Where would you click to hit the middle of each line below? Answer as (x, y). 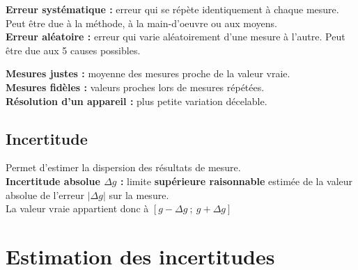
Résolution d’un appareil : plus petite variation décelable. (137, 101)
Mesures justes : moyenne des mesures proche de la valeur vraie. (148, 73)
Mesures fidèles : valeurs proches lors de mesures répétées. (135, 87)
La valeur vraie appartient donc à (77, 208)
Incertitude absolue (53, 181)
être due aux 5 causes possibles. (73, 50)
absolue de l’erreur (45, 194)
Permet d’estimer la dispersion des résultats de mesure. (123, 167)
